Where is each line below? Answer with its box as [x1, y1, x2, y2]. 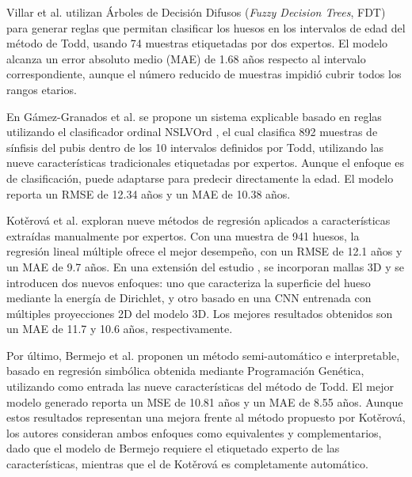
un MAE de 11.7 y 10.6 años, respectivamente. [6, 320, 233, 337]
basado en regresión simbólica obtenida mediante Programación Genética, [6, 362, 364, 379]
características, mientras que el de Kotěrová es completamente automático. [6, 456, 368, 472]
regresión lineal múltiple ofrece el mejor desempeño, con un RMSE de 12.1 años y [6, 243, 402, 259]
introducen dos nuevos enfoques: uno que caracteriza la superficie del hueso [6, 274, 371, 290]
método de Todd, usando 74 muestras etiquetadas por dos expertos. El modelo [6, 35, 388, 51]
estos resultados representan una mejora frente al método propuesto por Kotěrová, [6, 409, 406, 426]
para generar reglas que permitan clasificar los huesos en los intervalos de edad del [6, 19, 406, 36]
